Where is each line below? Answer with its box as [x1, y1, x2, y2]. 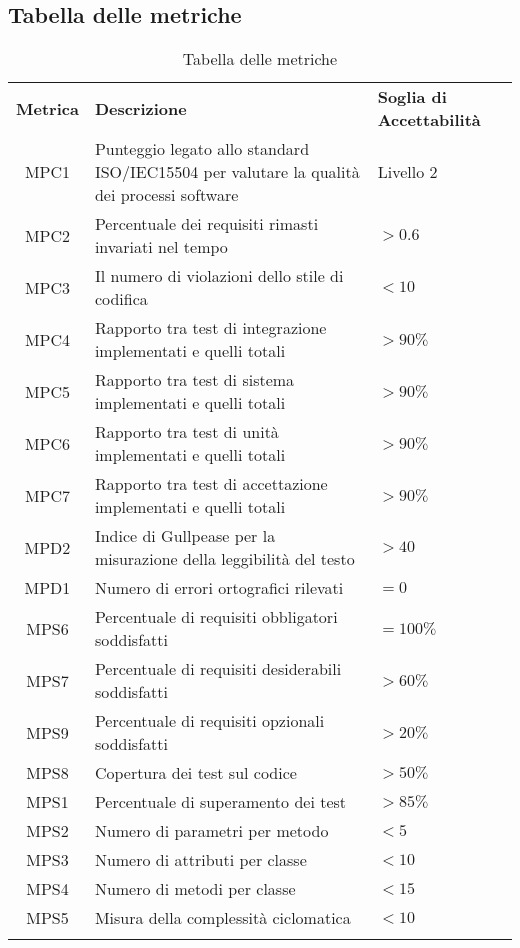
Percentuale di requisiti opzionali [94, 709, 325, 733]
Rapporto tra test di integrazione [94, 316, 327, 340]
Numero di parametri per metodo [94, 819, 329, 843]
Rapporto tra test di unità [94, 420, 279, 444]
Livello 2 [377, 160, 438, 184]
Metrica [16, 96, 79, 120]
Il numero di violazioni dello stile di [94, 264, 344, 288]
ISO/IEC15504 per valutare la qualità [94, 160, 360, 184]
